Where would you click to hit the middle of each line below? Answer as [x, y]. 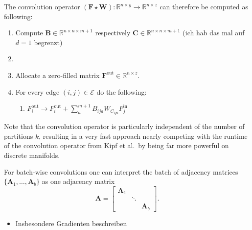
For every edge [37, 91]
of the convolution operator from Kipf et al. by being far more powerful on [116, 145]
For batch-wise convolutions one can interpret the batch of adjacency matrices [121, 171]
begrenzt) [48, 42]
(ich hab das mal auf [214, 33]
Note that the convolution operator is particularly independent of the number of [124, 126]
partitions [19, 136]
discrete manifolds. [32, 155]
